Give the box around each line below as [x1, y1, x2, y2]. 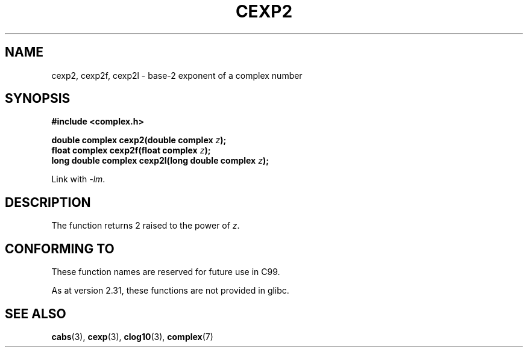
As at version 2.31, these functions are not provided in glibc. [51, 285, 289, 296]
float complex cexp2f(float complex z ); [51, 145, 211, 156]
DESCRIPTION [5, 194, 91, 210]
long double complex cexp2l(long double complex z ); [51, 155, 269, 166]
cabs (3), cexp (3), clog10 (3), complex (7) [51, 331, 213, 342]
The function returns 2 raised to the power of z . [51, 220, 240, 231]
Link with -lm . [51, 174, 105, 185]
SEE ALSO [5, 306, 66, 321]
